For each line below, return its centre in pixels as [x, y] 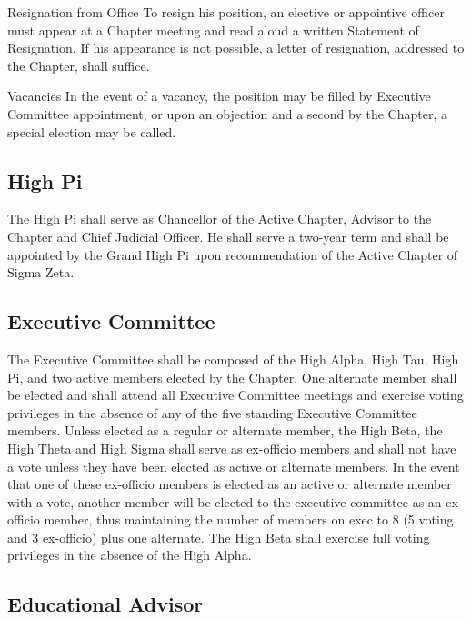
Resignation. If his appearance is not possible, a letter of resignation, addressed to [236, 48]
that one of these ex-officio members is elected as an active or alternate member [230, 484]
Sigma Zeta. [41, 272]
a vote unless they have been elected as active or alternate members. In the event [234, 466]
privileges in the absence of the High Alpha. [130, 555]
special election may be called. [92, 131]
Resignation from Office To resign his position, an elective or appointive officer [226, 12]
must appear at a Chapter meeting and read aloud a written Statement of [213, 30]
